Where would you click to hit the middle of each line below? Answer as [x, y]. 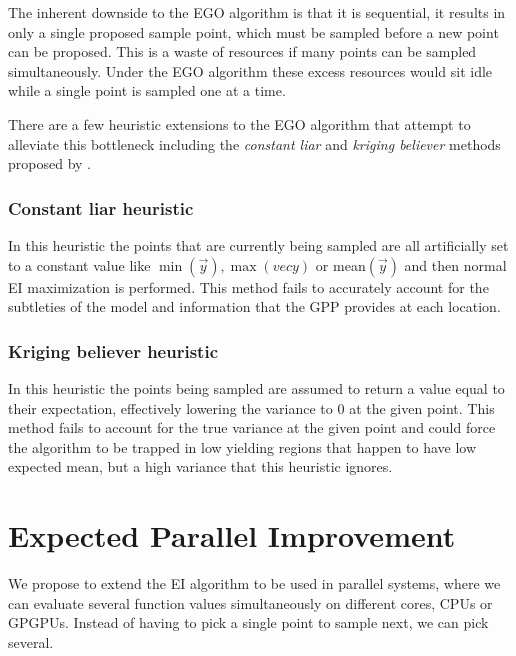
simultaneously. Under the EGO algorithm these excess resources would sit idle [250, 70]
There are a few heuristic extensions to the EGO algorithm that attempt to [239, 123]
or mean [340, 264]
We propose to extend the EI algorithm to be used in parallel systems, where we [254, 583]
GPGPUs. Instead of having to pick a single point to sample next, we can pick [248, 622]
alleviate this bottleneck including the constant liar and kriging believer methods [254, 143]
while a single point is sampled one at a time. [147, 90]
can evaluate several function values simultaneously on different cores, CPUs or [250, 602]
